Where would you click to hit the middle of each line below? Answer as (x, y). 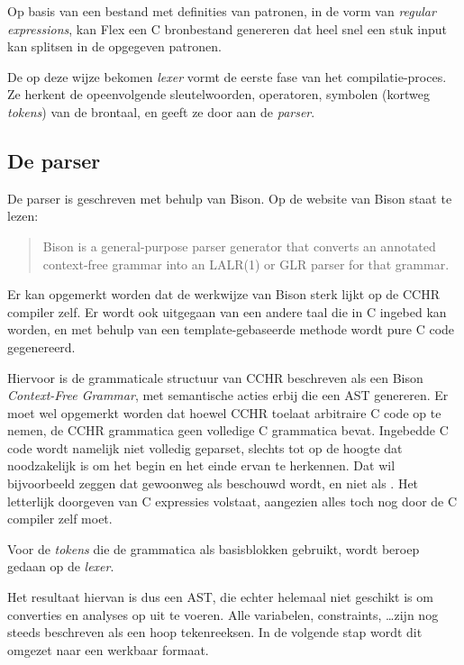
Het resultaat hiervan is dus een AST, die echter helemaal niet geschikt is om (220, 597)
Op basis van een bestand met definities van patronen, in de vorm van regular (222, 11)
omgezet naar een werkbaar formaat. (108, 649)
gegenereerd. (41, 346)
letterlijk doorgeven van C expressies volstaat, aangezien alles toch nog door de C (232, 501)
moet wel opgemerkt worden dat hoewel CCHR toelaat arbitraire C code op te (224, 412)
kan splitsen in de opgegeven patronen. (114, 46)
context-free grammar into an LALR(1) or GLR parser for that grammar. (246, 264)
